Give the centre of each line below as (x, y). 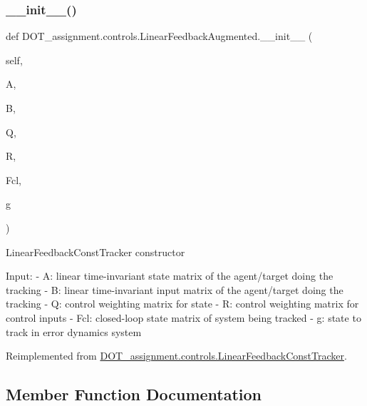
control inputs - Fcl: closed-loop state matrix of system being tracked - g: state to (183, 317)
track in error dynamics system (74, 331)
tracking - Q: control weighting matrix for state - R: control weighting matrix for (182, 304)
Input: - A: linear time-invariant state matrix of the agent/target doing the (170, 276)
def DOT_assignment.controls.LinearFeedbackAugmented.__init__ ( (159, 36)
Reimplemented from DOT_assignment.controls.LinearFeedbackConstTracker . (176, 356)
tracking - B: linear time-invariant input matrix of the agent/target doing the (175, 289)
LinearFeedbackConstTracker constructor (95, 252)
